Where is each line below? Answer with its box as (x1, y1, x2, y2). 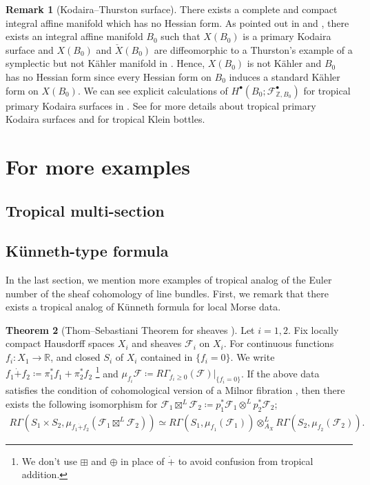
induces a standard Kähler (229, 69, 340, 83)
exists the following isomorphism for (6, 396, 158, 410)
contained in (141, 350, 193, 364)
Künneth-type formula (6, 240, 169, 261)
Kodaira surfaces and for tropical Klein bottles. (6, 112, 205, 126)
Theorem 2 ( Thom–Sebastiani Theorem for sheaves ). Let (6, 322, 255, 337)
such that (161, 29, 201, 43)
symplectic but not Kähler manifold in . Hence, (6, 56, 205, 70)
